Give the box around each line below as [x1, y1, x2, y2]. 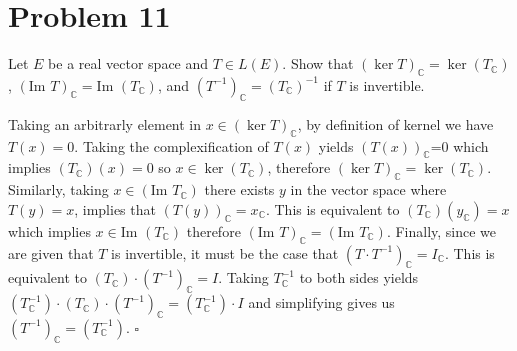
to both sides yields [299, 267, 419, 288]
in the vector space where [290, 179, 447, 200]
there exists [204, 179, 275, 200]
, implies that [74, 198, 156, 219]
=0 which [430, 135, 489, 156]
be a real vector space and [48, 53, 209, 74]
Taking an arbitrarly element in [8, 113, 202, 134]
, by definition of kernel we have [297, 113, 494, 134]
